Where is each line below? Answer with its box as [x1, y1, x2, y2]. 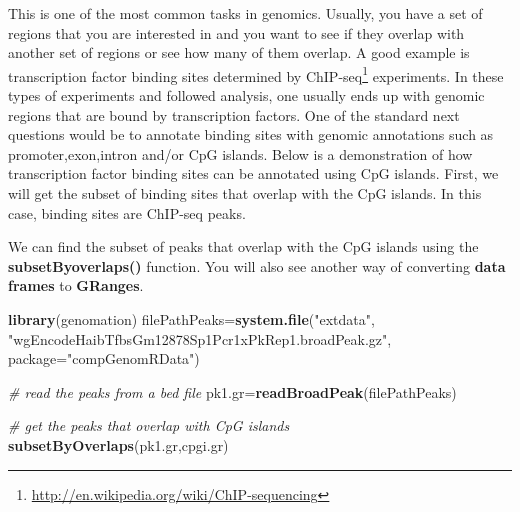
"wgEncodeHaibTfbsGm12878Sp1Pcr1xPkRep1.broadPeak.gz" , [8, 328, 392, 349]
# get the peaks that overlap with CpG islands [8, 415, 290, 436]
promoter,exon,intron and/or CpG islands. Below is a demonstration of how [8, 143, 473, 164]
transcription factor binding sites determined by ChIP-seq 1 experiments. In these [8, 62, 504, 86]
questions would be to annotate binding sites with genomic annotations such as [8, 124, 494, 145]
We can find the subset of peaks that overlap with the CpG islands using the [8, 236, 479, 257]
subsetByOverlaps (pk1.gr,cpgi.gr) [8, 434, 229, 455]
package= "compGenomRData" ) [8, 348, 200, 369]
